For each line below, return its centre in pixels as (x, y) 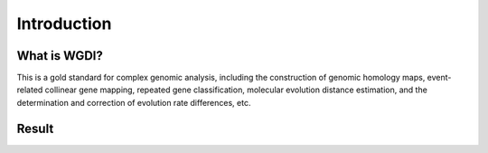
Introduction (64, 24)
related (30, 90)
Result (35, 128)
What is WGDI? (60, 56)
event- (439, 78)
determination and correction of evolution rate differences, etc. (134, 102)
